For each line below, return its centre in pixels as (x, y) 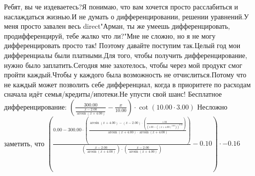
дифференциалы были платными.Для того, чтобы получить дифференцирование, (126, 55)
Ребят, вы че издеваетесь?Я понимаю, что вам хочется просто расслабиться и (121, 6)
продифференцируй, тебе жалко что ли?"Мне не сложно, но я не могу (110, 35)
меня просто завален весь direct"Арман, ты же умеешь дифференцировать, (117, 26)
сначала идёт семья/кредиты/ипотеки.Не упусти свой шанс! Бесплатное (113, 94)
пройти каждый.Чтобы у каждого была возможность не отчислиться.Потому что (125, 75)
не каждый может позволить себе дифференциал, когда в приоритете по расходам (127, 84)
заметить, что (24, 143)
